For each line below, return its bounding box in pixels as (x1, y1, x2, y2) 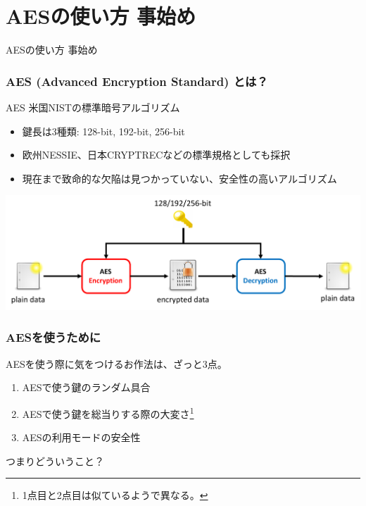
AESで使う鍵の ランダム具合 (22, 380, 151, 395)
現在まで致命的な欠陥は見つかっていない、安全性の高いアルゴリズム (22, 171, 337, 185)
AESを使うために (6, 328, 101, 346)
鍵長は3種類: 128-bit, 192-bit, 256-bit (22, 123, 185, 138)
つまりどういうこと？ (6, 453, 104, 468)
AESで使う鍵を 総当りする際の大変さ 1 (22, 404, 194, 421)
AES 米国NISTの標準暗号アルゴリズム (6, 99, 180, 114)
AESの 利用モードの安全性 (22, 430, 141, 445)
